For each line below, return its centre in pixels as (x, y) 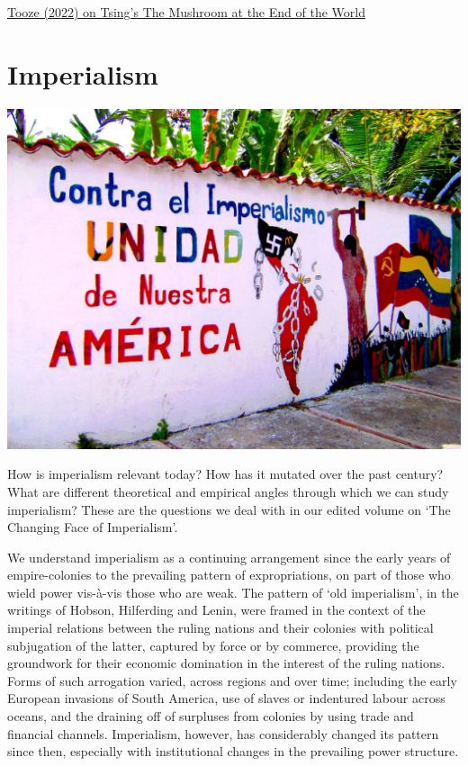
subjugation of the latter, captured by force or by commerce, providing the (213, 645)
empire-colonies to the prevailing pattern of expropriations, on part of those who (229, 575)
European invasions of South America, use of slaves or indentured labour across (226, 698)
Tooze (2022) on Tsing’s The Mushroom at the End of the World (186, 12)
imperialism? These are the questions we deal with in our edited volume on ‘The (229, 509)
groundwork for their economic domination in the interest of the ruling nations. (226, 663)
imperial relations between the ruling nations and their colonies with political (220, 628)
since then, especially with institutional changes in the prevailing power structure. (233, 751)
